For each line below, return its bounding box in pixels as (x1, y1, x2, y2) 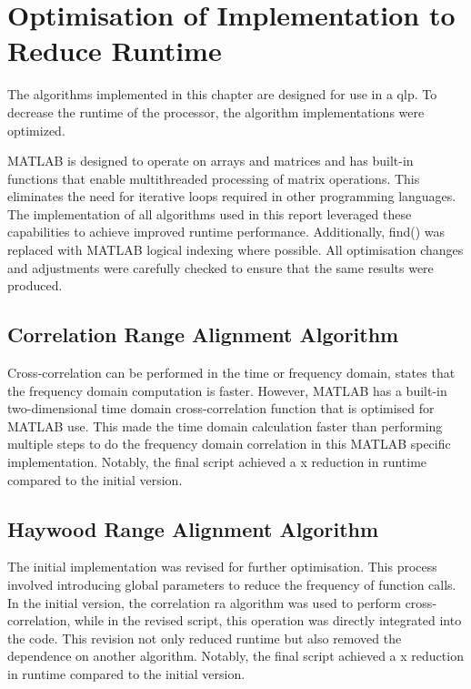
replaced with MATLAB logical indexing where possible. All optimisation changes (7, 240, 464, 259)
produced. (7, 276, 63, 295)
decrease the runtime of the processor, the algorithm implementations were (7, 102, 425, 121)
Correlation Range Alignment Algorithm (7, 320, 399, 349)
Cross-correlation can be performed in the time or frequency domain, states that (7, 363, 456, 382)
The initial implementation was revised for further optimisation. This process (7, 557, 437, 576)
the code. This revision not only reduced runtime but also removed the (7, 628, 402, 647)
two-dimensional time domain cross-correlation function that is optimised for (7, 399, 435, 418)
